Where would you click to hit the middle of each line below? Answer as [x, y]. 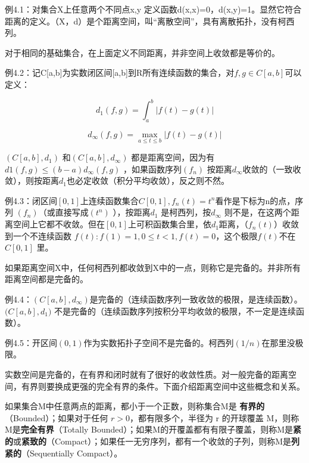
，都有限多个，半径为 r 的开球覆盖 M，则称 [214, 417]
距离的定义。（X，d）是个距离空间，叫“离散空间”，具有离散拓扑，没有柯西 [150, 21]
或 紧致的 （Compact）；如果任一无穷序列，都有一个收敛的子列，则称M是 [152, 441]
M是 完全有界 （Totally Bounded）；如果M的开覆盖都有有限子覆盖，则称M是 [149, 429]
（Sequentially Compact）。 [72, 453]
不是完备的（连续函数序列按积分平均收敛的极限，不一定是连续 [175, 311]
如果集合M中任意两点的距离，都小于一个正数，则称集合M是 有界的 [135, 406]
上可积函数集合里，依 [169, 224]
